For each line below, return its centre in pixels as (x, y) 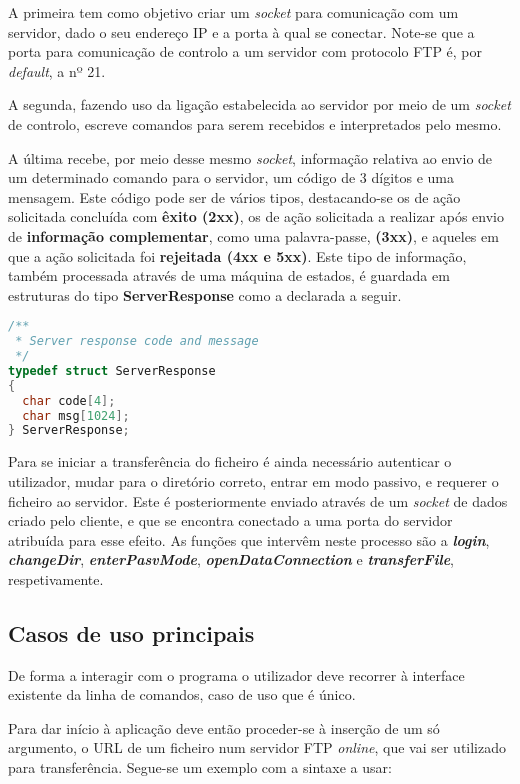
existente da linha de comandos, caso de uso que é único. (182, 694)
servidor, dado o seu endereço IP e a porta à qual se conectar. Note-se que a (241, 31)
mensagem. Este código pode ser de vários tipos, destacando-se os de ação (234, 196)
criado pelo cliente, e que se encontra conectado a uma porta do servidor (230, 520)
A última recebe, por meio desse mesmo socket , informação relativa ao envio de (250, 157)
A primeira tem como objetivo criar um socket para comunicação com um (233, 12)
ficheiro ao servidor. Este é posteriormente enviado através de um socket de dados (258, 500)
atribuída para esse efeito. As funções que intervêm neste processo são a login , (249, 539)
